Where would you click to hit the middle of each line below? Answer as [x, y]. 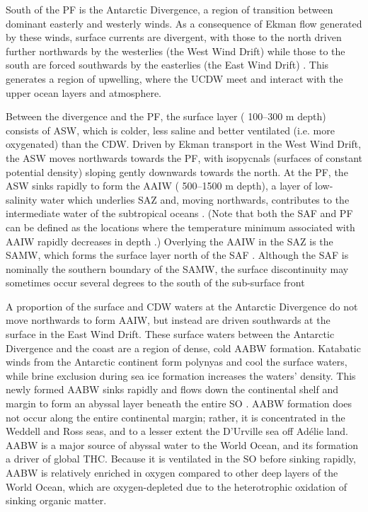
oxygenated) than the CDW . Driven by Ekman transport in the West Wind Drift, [184, 144]
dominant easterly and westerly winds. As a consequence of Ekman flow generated [184, 23]
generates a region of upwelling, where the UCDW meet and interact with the [174, 78]
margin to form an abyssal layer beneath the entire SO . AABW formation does [179, 403]
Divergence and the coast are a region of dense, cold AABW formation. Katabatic [183, 348]
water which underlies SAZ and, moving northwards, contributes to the [195, 199]
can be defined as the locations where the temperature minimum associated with [180, 227]
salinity [22, 199]
